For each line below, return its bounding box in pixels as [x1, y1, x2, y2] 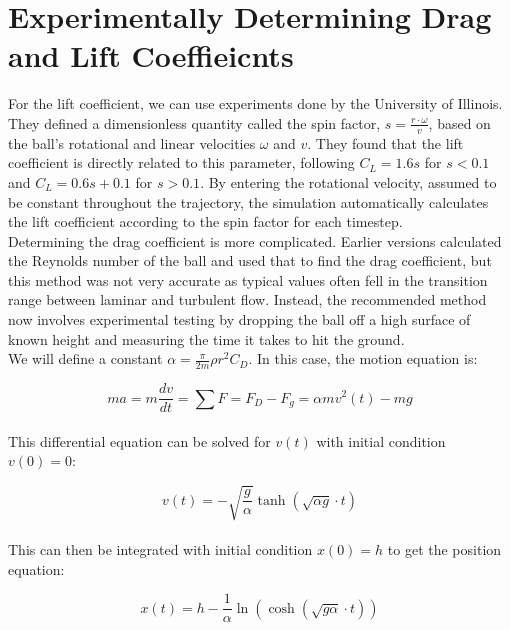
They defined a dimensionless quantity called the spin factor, [8, 112, 381, 133]
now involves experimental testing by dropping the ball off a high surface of [8, 309, 471, 330]
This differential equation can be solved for [8, 430, 271, 451]
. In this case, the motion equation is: [248, 348, 478, 369]
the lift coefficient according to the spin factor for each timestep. [8, 211, 403, 232]
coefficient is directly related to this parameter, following [8, 152, 355, 173]
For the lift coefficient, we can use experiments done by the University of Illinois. [8, 93, 503, 114]
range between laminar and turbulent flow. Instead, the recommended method [8, 289, 487, 310]
